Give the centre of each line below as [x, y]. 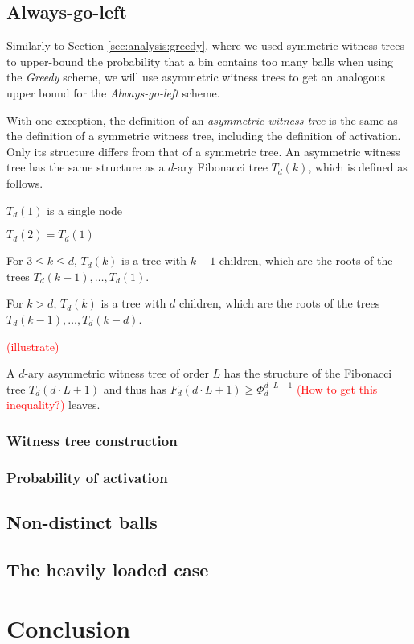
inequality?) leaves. [53, 405]
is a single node [85, 210]
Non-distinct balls [82, 521]
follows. [25, 182]
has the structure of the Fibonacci [308, 373]
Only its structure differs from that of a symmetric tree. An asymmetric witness [203, 151]
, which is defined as [358, 167]
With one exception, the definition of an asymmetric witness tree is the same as [202, 120]
